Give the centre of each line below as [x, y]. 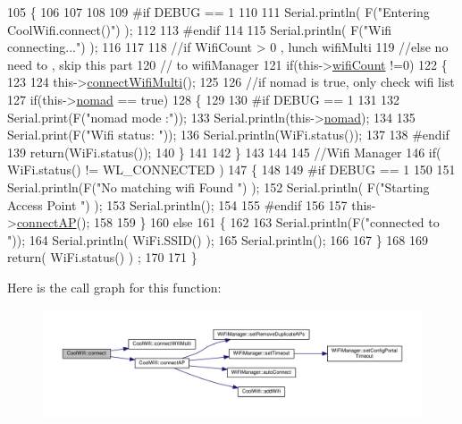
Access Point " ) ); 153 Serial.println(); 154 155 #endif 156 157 [177, 204]
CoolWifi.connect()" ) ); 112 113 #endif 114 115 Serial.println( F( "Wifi [200, 29]
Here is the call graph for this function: [114, 287]
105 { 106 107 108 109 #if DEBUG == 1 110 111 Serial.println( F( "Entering [218, 12]
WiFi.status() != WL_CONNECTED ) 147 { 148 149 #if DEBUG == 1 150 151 [231, 170]
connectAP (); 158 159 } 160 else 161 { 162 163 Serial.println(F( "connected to [228, 222]
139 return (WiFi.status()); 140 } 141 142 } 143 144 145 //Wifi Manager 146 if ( [224, 152]
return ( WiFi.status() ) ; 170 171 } [102, 257]
